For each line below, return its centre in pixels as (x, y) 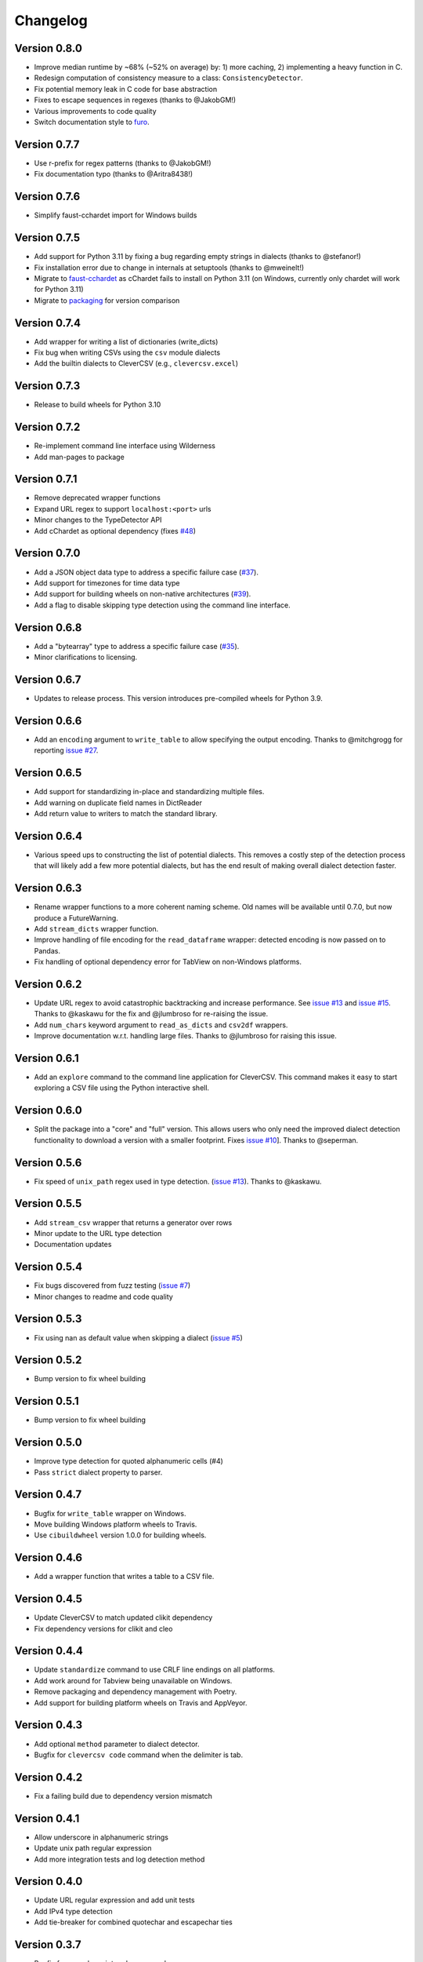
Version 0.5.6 (48, 1163)
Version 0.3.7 (48, 1945)
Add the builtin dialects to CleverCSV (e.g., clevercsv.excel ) (136, 363)
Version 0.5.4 (49, 1267)
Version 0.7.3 (47, 386)
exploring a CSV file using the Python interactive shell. (122, 1088)
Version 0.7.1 (46, 479)
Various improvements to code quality (95, 111)
